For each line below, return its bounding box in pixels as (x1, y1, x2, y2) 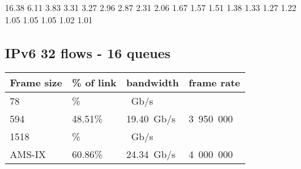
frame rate (188, 75, 240, 90)
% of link (72, 75, 116, 90)
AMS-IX (10, 147, 46, 162)
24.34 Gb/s (126, 147, 176, 162)
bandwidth (126, 75, 179, 90)
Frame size (10, 75, 63, 90)
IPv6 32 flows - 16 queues (5, 43, 171, 62)
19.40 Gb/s (126, 111, 176, 126)
